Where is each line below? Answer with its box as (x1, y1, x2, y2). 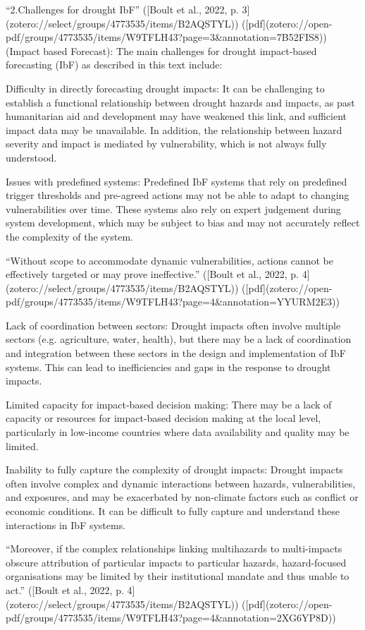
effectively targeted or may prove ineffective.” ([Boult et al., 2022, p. (6, 267, 299, 281)
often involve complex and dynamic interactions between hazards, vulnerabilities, (6, 475, 356, 490)
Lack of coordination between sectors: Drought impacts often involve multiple (6, 317, 341, 332)
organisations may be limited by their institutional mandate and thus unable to (6, 569, 349, 583)
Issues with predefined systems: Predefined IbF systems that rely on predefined (6, 174, 347, 188)
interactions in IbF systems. (6, 517, 126, 532)
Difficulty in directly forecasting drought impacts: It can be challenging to (6, 80, 325, 95)
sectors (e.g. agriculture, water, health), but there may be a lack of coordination (6, 332, 352, 346)
